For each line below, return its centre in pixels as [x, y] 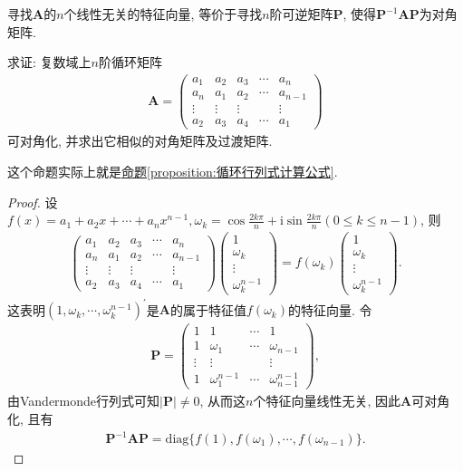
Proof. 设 [33, 202]
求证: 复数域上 [49, 62]
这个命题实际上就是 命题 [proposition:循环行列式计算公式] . [173, 171]
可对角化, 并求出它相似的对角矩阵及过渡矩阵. [140, 141]
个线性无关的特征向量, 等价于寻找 [163, 14]
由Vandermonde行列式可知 [84, 401]
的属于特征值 [209, 309]
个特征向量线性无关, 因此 [327, 401]
